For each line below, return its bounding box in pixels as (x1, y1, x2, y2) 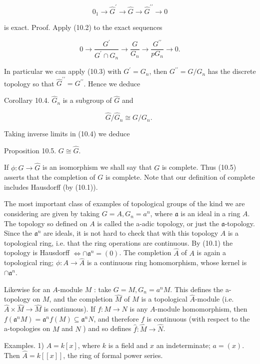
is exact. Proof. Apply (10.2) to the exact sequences (4, 22, 162, 32)
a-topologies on (4, 323, 50, 334)
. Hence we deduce (83, 78, 140, 88)
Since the (4, 228, 32, 238)
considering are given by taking (4, 208, 100, 219)
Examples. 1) (4, 340, 44, 351)
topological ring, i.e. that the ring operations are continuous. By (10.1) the (4, 237, 233, 248)
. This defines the (170, 284, 223, 294)
